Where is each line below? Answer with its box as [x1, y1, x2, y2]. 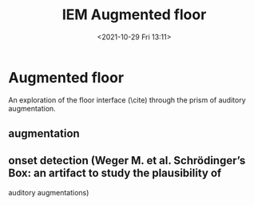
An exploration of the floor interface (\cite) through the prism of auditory [8, 94, 246, 105]
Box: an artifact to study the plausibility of [8, 167, 222, 180]
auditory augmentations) [8, 187, 89, 197]
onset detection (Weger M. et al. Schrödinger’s [8, 154, 246, 167]
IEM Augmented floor [62, 6, 207, 24]
